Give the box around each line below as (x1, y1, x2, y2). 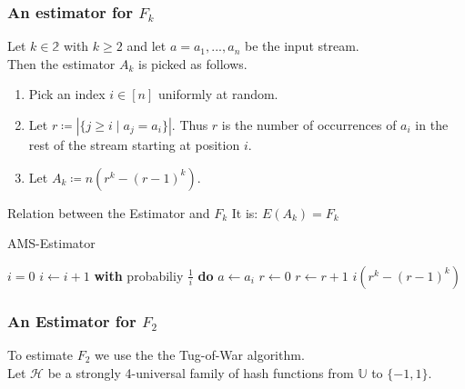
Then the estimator (7, 54, 116, 73)
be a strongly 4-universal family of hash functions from (47, 363, 354, 382)
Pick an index (28, 85, 106, 104)
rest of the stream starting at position (28, 135, 240, 154)
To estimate (7, 345, 74, 364)
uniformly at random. (157, 85, 278, 104)
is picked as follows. (138, 54, 248, 73)
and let (126, 36, 167, 55)
